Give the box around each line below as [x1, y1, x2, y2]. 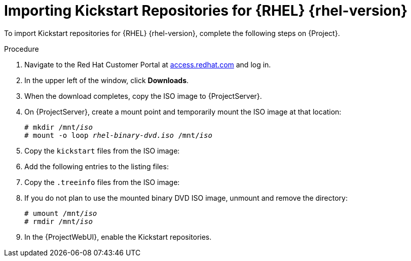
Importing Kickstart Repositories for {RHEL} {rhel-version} [4, 2, 408, 19]
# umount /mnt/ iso [24, 209, 97, 217]
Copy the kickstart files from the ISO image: [24, 146, 180, 155]
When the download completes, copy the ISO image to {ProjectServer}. [24, 91, 262, 100]
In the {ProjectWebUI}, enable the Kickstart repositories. [24, 232, 212, 241]
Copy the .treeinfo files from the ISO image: [24, 177, 180, 187]
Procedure [4, 44, 39, 53]
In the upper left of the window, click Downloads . [24, 76, 189, 85]
